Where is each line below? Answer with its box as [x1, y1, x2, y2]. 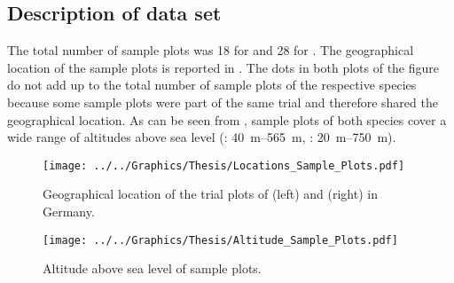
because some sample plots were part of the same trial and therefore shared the [7, 92, 438, 111]
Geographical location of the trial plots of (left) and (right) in [43, 185, 378, 203]
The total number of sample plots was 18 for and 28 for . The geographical [7, 41, 414, 59]
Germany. [43, 202, 95, 221]
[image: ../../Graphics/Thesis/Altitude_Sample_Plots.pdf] [43, 233, 398, 247]
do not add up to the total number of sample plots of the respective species [7, 75, 417, 94]
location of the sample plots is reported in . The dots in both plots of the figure [7, 58, 440, 76]
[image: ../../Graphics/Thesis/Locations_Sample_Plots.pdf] [43, 159, 405, 172]
